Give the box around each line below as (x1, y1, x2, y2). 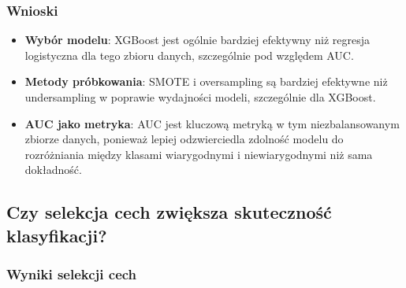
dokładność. (24, 161, 82, 178)
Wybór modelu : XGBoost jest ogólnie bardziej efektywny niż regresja (24, 31, 371, 48)
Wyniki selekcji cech (6, 264, 137, 284)
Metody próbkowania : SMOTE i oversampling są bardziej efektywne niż (24, 73, 388, 90)
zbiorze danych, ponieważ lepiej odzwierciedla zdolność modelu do (24, 131, 344, 147)
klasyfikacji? (6, 223, 107, 247)
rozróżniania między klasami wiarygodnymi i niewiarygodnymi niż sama (24, 146, 373, 162)
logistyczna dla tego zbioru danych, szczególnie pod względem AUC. (24, 46, 354, 63)
